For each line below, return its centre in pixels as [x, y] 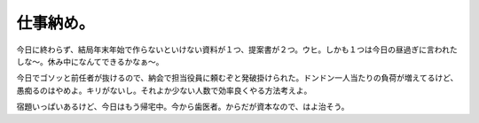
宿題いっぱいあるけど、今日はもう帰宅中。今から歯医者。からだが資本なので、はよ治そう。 [183, 107]
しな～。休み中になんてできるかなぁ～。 [90, 61]
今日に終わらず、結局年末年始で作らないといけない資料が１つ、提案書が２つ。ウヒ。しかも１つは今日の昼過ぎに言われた [237, 50]
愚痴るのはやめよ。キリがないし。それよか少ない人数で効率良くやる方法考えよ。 [164, 90]
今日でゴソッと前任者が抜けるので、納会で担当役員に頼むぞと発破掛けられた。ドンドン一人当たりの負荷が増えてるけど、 [237, 78]
